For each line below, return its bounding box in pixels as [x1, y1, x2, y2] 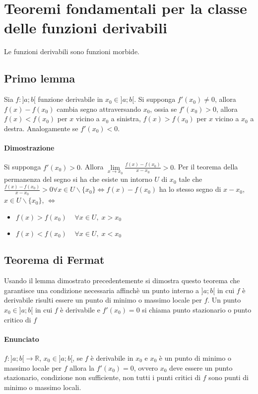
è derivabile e [60, 304, 100, 315]
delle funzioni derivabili [4, 17, 167, 38]
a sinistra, [111, 113, 141, 124]
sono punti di [208, 372, 249, 383]
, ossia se [150, 103, 177, 114]
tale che [179, 174, 202, 184]
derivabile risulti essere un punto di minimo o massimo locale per [4, 295, 202, 305]
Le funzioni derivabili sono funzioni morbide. [4, 46, 140, 57]
